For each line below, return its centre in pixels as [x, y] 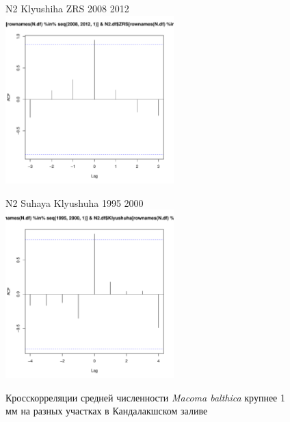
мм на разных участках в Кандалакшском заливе [107, 411]
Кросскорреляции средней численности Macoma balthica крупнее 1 [145, 397]
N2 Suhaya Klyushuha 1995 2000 [75, 202]
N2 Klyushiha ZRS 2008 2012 [67, 8]
